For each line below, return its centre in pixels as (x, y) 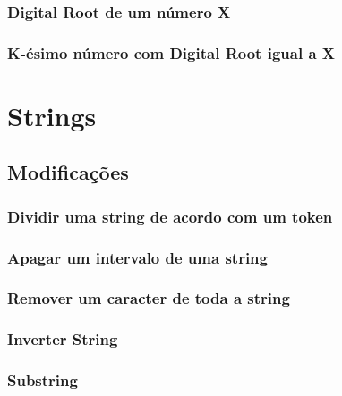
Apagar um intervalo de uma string (137, 257)
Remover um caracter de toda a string (149, 298)
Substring (43, 380)
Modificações (68, 172)
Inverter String (63, 339)
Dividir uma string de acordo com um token (170, 216)
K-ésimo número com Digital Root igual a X (171, 52)
